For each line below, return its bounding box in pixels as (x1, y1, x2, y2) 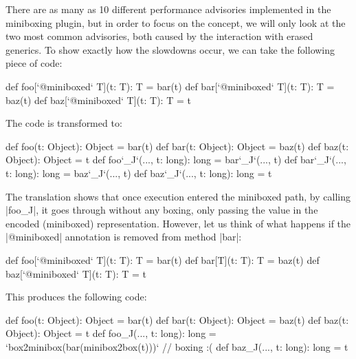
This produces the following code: (5, 289, 147, 304)
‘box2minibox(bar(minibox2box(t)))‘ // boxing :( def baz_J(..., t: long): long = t (5, 339, 348, 353)
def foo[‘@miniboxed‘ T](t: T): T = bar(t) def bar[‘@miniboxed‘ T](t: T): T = (5, 79, 335, 93)
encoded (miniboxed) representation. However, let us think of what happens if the (5, 216, 351, 230)
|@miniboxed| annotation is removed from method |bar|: (5, 229, 242, 244)
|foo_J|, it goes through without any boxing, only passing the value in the (5, 203, 318, 217)
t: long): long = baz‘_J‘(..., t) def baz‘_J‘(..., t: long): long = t (5, 165, 272, 180)
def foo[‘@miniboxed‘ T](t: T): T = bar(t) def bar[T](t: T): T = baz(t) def (5, 252, 320, 267)
